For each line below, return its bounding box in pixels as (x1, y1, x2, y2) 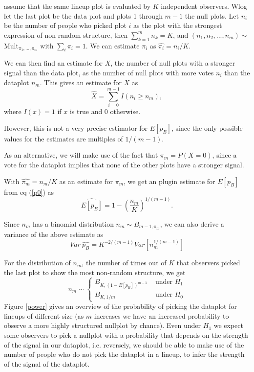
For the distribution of (4, 257, 71, 268)
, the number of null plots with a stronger (110, 58, 235, 68)
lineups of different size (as (4, 310, 84, 321)
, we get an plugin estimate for (124, 176, 215, 186)
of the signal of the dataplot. (4, 358, 90, 369)
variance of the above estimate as (4, 229, 104, 239)
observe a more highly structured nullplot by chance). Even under (4, 320, 201, 330)
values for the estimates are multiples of (4, 133, 123, 143)
